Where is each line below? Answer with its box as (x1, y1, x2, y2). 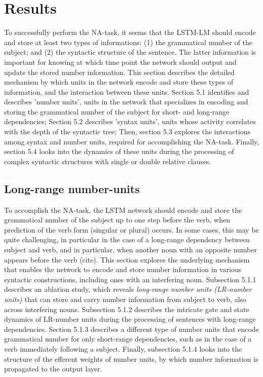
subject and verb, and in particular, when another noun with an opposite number (4, 244, 257, 255)
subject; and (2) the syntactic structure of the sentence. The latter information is (4, 47, 256, 57)
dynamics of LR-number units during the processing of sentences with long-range (4, 314, 256, 324)
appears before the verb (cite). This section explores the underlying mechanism (4, 254, 250, 265)
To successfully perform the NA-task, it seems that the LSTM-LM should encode (4, 27, 256, 37)
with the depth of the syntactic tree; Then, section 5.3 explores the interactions (4, 126, 251, 137)
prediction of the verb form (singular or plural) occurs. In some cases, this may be (4, 224, 259, 235)
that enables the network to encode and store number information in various (4, 264, 242, 275)
